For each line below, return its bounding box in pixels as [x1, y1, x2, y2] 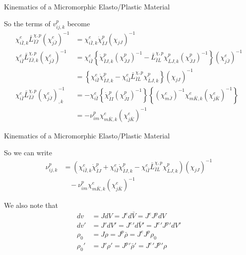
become [67, 18, 90, 28]
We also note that [4, 200, 58, 210]
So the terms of [4, 18, 51, 28]
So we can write [4, 147, 52, 157]
